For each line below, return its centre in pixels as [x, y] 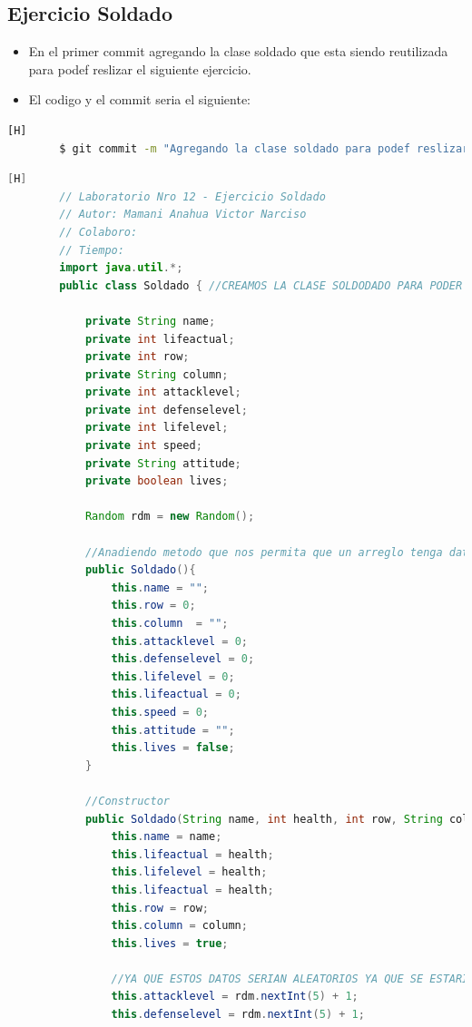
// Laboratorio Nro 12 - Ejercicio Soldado [192, 196]
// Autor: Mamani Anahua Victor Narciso [183, 215]
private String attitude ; [163, 463]
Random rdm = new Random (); [170, 517]
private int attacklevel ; [163, 392]
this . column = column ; [179, 926]
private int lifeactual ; [160, 339]
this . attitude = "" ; [173, 730]
